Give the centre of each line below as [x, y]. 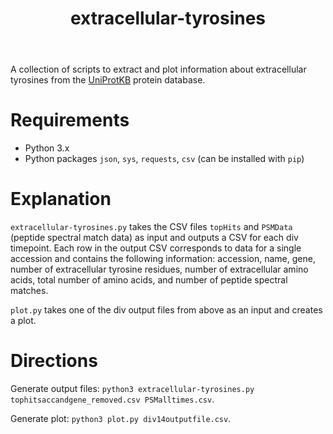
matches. [29, 291]
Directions [54, 361]
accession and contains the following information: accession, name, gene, [163, 259]
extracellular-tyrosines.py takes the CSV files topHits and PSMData [151, 227]
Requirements [70, 120]
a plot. [23, 321]
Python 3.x [47, 148]
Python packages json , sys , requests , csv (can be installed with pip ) [164, 159]
